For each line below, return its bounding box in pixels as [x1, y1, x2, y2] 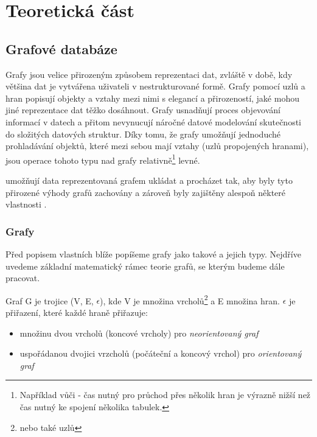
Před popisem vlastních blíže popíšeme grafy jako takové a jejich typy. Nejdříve [5, 247, 301, 260]
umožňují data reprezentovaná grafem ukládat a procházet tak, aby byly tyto [5, 173, 293, 186]
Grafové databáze [5, 39, 117, 58]
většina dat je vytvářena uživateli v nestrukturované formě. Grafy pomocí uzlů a [5, 80, 305, 93]
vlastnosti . [5, 198, 47, 211]
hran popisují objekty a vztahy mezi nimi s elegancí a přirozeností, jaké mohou [5, 91, 299, 104]
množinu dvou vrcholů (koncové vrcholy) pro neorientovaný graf [19, 326, 259, 339]
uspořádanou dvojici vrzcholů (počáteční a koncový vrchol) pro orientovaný [19, 347, 302, 360]
